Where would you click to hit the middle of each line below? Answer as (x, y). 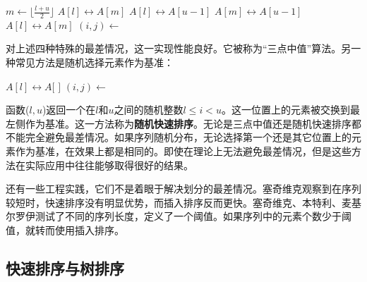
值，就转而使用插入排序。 (65, 229)
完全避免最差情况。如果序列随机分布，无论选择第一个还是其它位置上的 (188, 137)
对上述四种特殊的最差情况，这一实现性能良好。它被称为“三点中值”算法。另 (179, 48)
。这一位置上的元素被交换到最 (290, 110)
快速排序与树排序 (65, 268)
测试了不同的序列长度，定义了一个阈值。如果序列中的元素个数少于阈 (193, 216)
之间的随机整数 (149, 110)
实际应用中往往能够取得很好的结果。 (109, 165)
